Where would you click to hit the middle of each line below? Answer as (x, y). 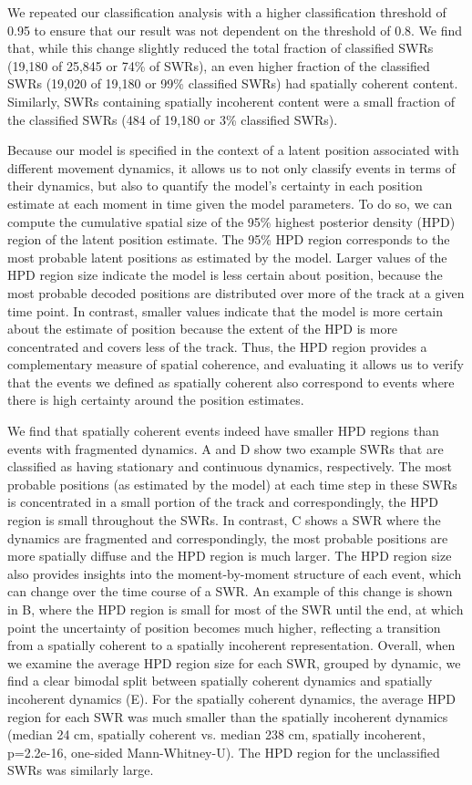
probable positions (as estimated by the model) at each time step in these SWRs (232, 484)
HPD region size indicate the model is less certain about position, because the (225, 275)
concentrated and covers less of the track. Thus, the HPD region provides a (217, 346)
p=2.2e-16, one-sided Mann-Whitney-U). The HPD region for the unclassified (224, 752)
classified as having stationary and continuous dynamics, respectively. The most (230, 466)
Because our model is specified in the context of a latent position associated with (233, 150)
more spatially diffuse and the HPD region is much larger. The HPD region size (230, 556)
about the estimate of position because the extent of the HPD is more (203, 329)
